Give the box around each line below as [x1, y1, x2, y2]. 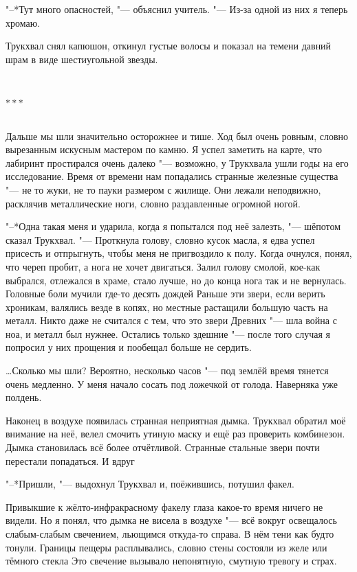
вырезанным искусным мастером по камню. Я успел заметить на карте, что [6, 142, 323, 157]
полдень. [6, 390, 42, 404]
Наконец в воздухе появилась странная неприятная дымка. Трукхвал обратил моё [6, 413, 346, 427]
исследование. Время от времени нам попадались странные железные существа [6, 169, 338, 183]
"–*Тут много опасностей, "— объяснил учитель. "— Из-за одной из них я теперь [6, 2, 348, 16]
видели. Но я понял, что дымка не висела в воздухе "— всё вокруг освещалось [6, 513, 337, 527]
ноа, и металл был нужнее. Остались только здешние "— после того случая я [6, 326, 330, 341]
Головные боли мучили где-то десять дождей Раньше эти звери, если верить [6, 286, 325, 301]
